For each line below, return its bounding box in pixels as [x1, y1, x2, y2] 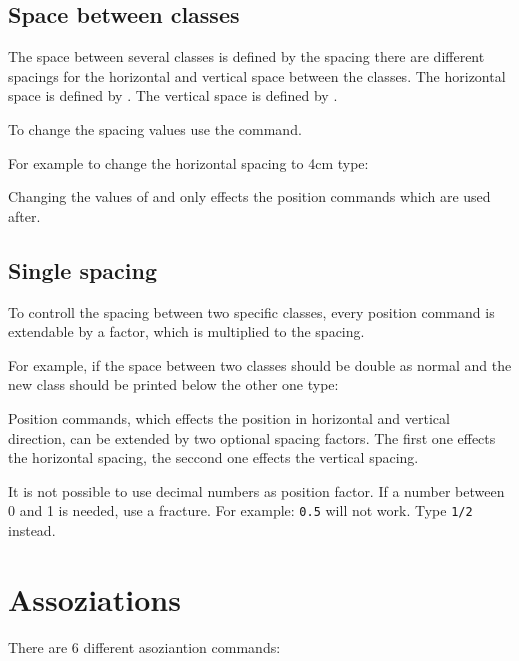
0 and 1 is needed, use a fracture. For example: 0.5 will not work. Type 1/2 [8, 500, 473, 521]
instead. [8, 519, 56, 540]
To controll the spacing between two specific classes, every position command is [8, 301, 495, 322]
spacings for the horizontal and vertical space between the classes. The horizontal [8, 65, 506, 86]
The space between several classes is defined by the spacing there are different [8, 46, 485, 67]
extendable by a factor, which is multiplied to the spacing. [8, 321, 365, 342]
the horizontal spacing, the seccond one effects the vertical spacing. [8, 447, 419, 468]
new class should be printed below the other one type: [8, 374, 339, 395]
